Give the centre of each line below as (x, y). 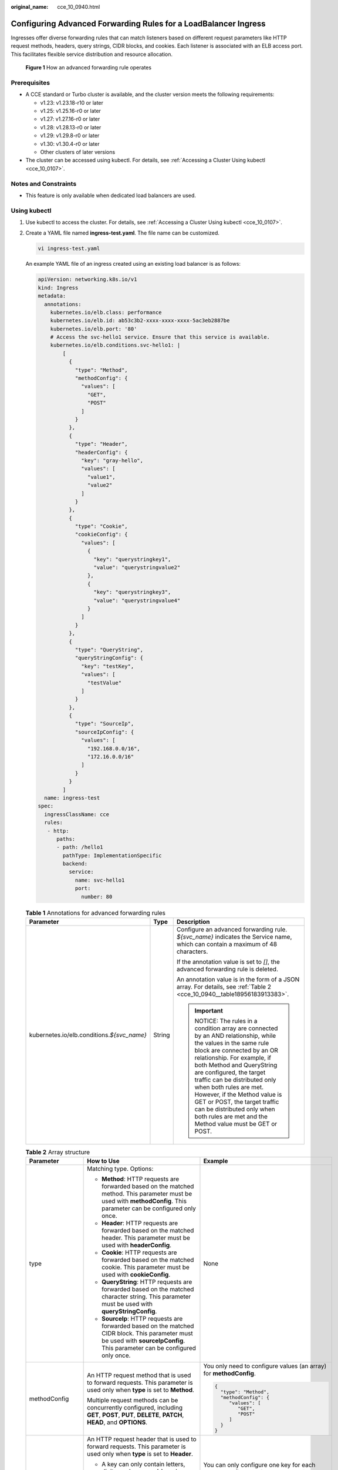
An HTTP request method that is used (139, 1375)
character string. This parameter (146, 1297)
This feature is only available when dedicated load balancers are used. (111, 195)
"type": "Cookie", (102, 527)
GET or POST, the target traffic (237, 1102)
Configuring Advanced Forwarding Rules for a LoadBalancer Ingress (138, 24)
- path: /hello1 (80, 847)
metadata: (52, 296)
